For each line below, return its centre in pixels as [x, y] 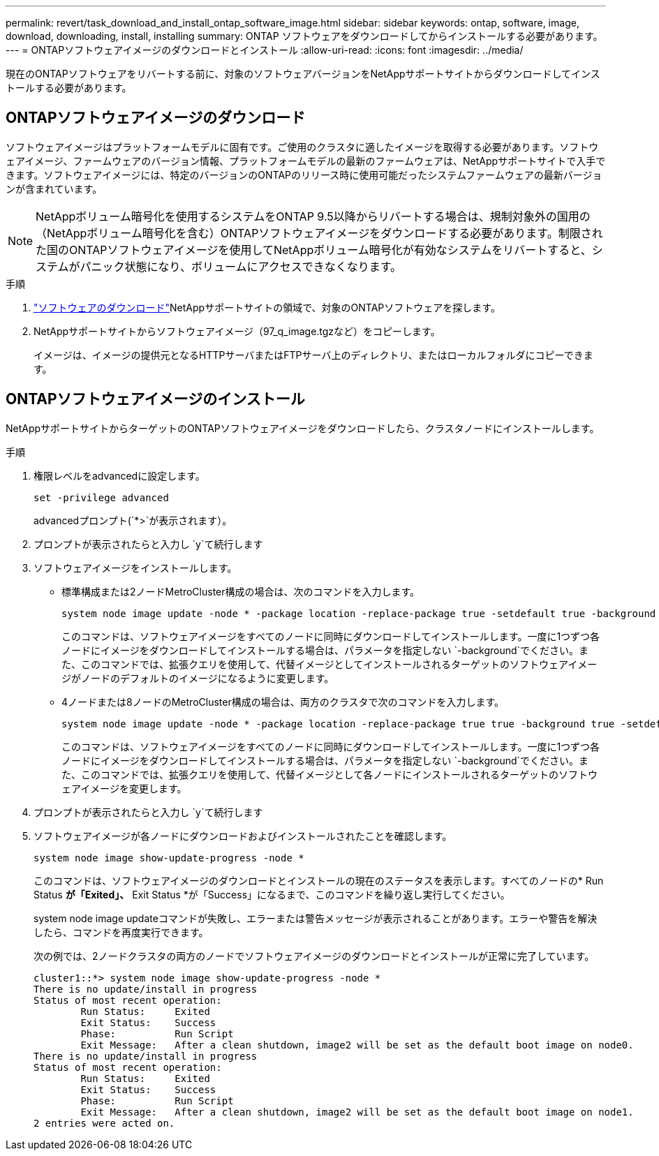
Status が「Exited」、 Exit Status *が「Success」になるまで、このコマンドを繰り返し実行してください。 [272, 894]
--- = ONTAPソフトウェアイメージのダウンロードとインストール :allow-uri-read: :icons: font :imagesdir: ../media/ [265, 50]
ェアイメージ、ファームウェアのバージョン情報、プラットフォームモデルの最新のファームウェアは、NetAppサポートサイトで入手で [306, 161]
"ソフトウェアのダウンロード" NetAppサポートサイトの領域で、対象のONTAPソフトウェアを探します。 [267, 307]
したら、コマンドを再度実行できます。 [121, 932]
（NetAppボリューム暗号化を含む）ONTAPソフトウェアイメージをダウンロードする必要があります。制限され [319, 233]
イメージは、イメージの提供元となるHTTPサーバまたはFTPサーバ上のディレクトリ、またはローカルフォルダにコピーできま [313, 355]
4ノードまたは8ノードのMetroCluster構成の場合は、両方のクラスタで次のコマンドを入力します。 [283, 702]
